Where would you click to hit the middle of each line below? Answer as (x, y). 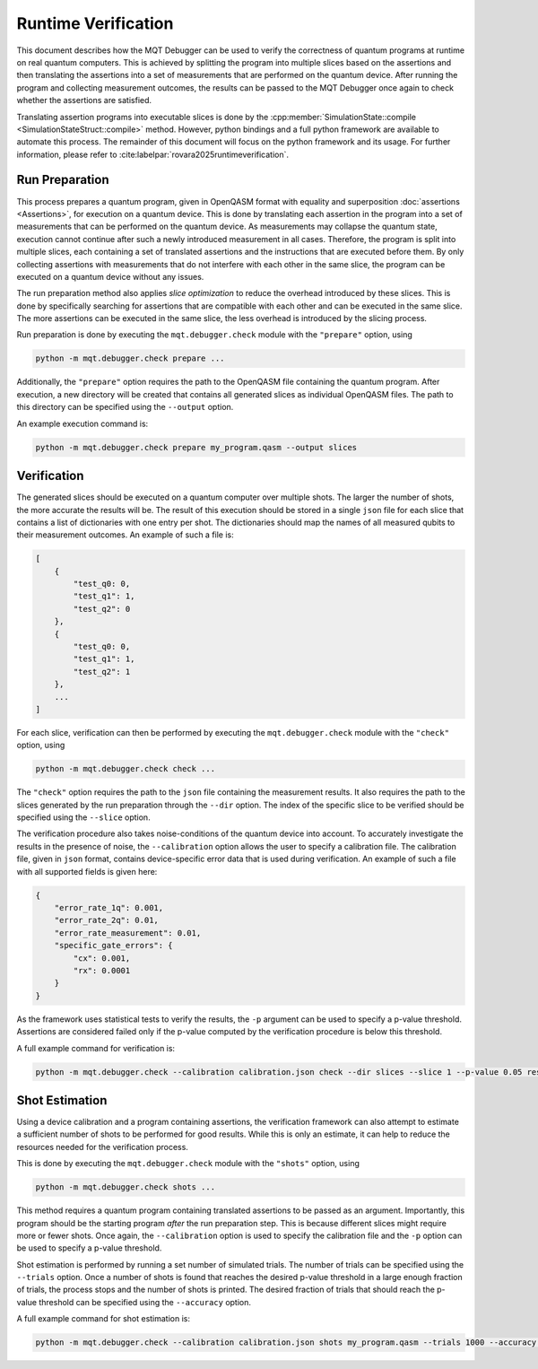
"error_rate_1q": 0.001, (109, 908)
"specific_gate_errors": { (114, 946)
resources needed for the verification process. (102, 1147)
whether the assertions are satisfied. (84, 100)
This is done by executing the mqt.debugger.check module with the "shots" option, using (188, 1164)
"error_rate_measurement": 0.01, (128, 933)
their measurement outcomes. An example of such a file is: (126, 535)
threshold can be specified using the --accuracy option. (145, 1302)
